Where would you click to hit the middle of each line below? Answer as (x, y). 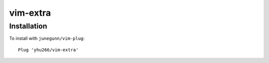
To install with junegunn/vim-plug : (47, 38)
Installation (28, 26)
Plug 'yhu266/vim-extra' (48, 50)
